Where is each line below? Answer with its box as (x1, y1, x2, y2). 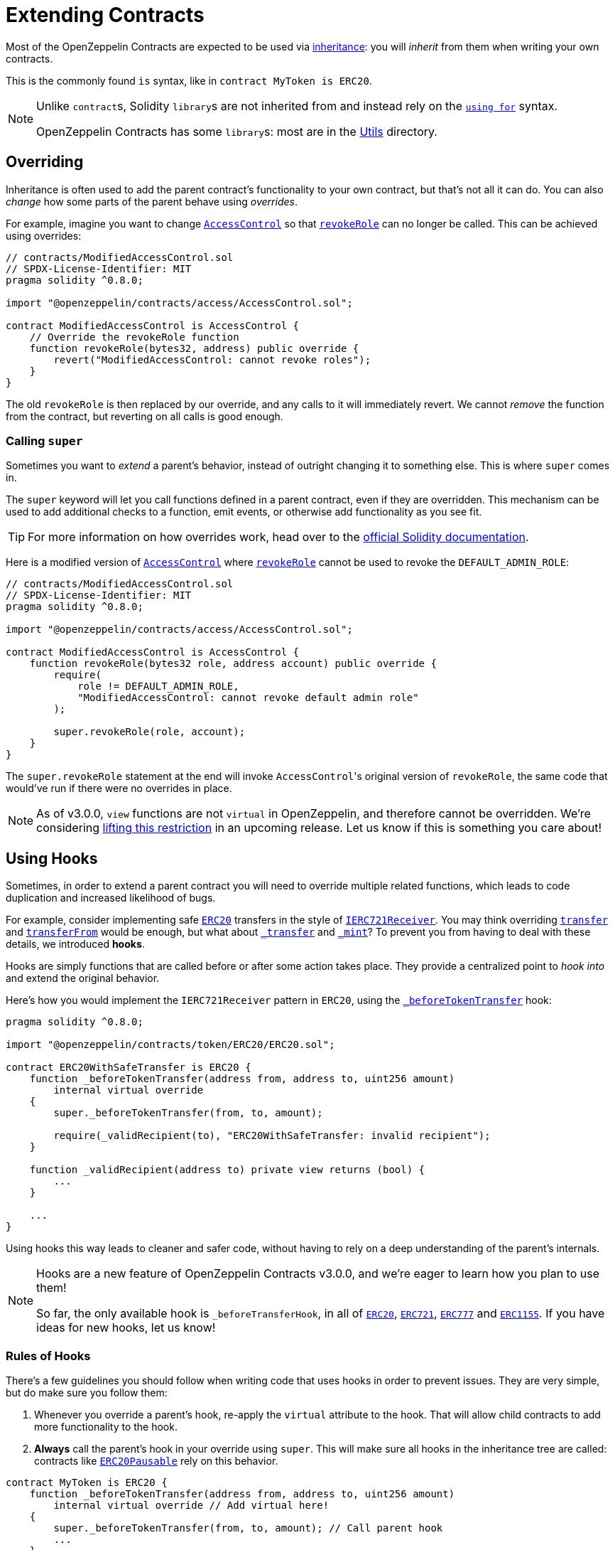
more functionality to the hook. (34, 1420, 178, 1433)
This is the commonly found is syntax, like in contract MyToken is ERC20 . (6, 74, 372, 87)
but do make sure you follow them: (6, 1386, 168, 1399)
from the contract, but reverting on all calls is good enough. (6, 410, 283, 422)
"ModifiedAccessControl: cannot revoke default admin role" (77, 692, 419, 704)
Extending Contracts (6, 3, 205, 27)
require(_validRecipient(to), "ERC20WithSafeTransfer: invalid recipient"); (53, 1130, 491, 1142)
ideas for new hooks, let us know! (36, 1320, 216, 1335)
